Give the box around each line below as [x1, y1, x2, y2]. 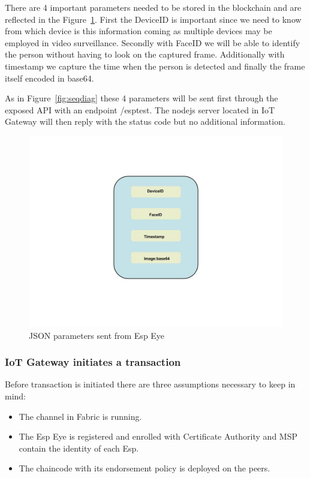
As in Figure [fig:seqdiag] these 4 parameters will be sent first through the [5, 92, 278, 104]
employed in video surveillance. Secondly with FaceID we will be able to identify [5, 36, 300, 49]
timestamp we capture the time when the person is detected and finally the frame [5, 59, 305, 72]
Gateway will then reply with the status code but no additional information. [5, 115, 285, 128]
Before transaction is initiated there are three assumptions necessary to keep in [5, 378, 296, 390]
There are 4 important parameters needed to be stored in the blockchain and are [5, 1, 302, 13]
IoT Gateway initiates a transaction [5, 354, 181, 369]
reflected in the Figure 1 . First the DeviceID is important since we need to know [5, 13, 302, 25]
